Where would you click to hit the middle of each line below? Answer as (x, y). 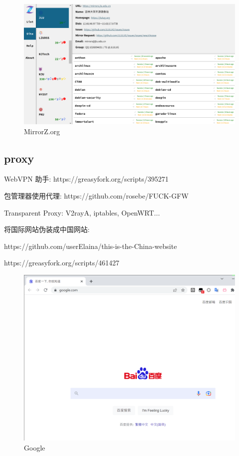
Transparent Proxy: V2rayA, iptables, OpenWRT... (82, 212)
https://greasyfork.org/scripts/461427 (62, 263)
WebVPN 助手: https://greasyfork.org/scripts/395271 (86, 179)
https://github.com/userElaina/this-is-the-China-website (91, 246)
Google (35, 448)
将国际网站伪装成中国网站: (47, 229)
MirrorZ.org (42, 131)
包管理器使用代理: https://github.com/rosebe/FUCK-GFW (96, 195)
